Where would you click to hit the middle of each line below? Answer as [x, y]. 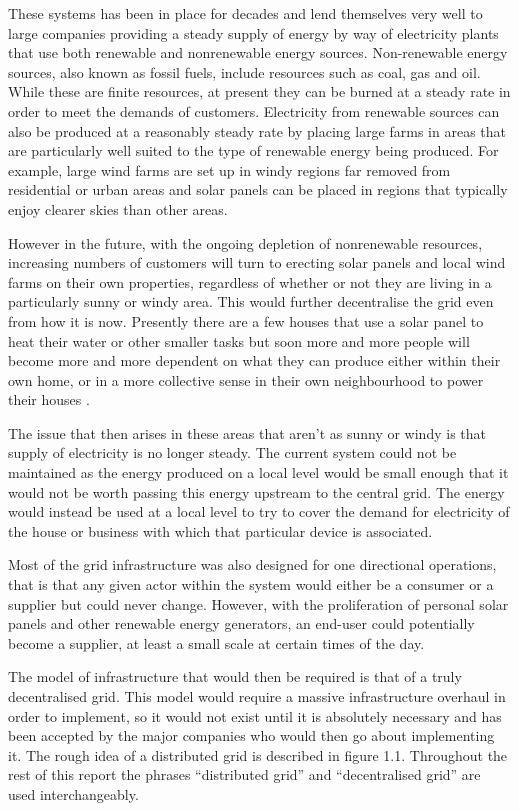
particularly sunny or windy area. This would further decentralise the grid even [251, 301]
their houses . [49, 399]
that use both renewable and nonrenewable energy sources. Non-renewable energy [258, 52]
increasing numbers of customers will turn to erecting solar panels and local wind [257, 262]
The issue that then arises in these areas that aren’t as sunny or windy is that [247, 432]
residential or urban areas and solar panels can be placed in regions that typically [258, 189]
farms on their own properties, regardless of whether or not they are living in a [250, 281]
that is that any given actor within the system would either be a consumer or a [251, 584]
